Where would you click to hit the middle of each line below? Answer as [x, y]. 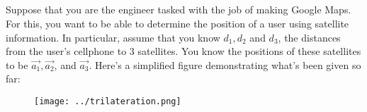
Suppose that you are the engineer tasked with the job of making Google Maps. [179, 10]
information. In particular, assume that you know [113, 37]
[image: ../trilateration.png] [108, 101]
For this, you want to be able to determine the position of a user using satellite [177, 23]
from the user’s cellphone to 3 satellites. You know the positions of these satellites [183, 51]
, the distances [309, 37]
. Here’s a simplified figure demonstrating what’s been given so [225, 64]
